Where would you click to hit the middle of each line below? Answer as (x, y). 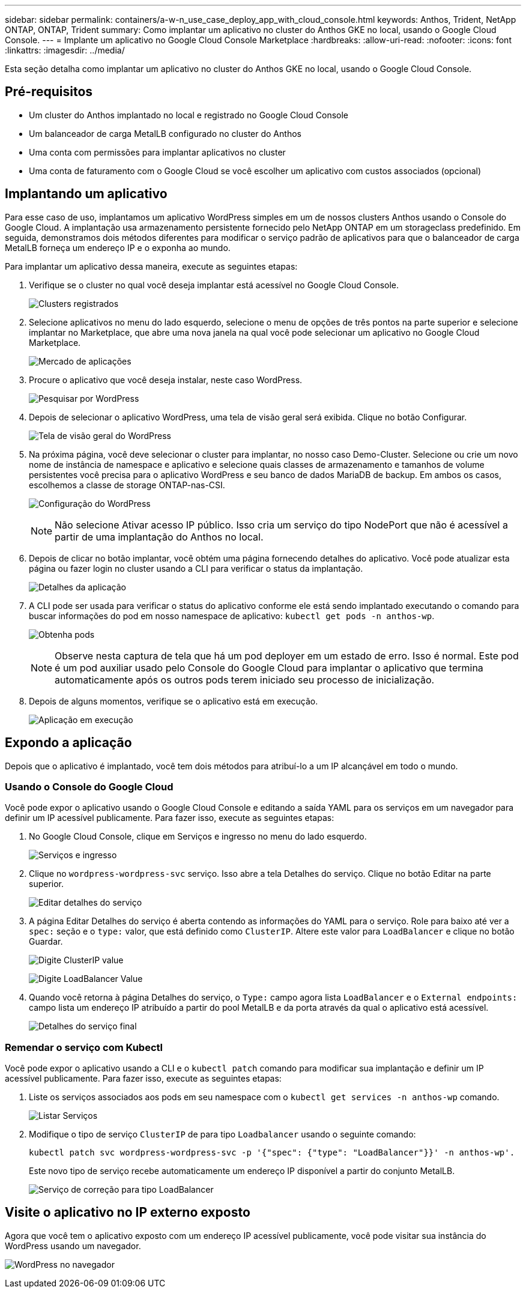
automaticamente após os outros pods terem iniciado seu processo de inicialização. (245, 680)
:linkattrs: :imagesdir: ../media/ (65, 50)
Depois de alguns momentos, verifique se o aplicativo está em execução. (174, 701)
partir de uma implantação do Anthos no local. (159, 537)
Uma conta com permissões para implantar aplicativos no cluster (157, 152)
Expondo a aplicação (68, 743)
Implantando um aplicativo (86, 194)
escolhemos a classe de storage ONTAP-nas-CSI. (127, 485)
